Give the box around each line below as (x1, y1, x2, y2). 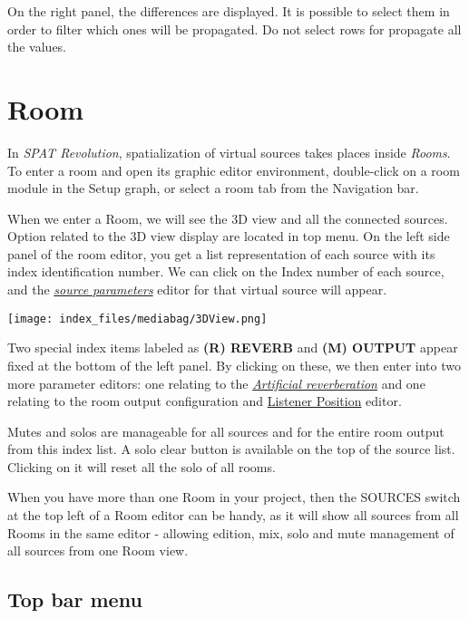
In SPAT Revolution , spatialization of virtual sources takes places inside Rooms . (7, 142, 451, 161)
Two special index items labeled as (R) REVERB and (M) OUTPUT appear (7, 338, 458, 357)
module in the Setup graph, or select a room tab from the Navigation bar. (7, 179, 419, 198)
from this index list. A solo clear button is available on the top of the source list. (7, 439, 455, 459)
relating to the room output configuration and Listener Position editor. (7, 391, 402, 410)
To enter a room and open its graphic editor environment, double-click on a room (7, 160, 460, 179)
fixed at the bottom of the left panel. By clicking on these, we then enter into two (7, 355, 461, 374)
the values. (7, 37, 67, 56)
